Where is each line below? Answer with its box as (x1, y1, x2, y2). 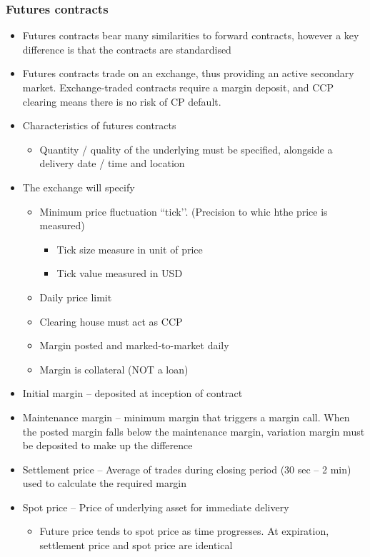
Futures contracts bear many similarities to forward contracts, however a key (22, 28, 359, 43)
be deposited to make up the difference (22, 438, 193, 453)
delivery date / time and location (39, 156, 185, 171)
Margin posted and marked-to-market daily (39, 338, 229, 353)
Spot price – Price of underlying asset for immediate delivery (22, 499, 289, 514)
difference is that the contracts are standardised (22, 41, 231, 56)
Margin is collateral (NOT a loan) (39, 361, 189, 376)
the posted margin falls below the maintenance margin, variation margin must (22, 423, 365, 438)
